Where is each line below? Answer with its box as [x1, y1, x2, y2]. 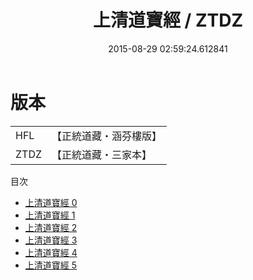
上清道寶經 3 [24, 234, 78, 246]
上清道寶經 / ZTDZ [92, 9, 244, 32]
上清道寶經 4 [24, 246, 78, 258]
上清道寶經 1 [24, 209, 76, 221]
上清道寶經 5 [24, 259, 78, 271]
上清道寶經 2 [24, 221, 78, 233]
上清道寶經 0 [24, 196, 78, 208]
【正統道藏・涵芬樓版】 [51, 129, 163, 143]
